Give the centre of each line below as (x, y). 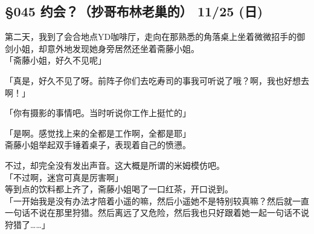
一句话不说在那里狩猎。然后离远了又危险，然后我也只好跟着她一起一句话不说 (157, 213)
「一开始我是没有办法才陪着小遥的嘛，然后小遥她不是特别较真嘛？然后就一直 (157, 200)
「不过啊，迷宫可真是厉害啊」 (64, 177)
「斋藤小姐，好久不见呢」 (56, 60)
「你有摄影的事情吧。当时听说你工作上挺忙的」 (98, 113)
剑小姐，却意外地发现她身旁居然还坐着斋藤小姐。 (102, 48)
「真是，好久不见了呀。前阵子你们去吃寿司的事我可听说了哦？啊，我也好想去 (157, 80)
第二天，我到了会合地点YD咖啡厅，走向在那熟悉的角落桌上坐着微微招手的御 (155, 37)
